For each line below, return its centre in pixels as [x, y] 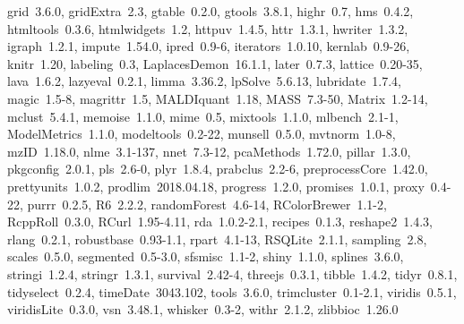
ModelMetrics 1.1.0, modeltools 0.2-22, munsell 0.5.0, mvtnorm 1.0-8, [202, 134]
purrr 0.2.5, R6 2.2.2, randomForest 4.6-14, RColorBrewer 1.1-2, [207, 204]
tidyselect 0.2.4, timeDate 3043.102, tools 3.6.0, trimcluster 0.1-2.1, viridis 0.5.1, [232, 291]
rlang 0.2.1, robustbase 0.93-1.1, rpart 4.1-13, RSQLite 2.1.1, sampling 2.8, [217, 239]
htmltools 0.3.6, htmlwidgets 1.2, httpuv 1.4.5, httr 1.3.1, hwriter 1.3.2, [208, 28]
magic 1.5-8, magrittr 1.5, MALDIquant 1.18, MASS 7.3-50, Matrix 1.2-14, [218, 98]
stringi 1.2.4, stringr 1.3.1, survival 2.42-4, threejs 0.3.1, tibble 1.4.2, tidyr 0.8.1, [232, 273]
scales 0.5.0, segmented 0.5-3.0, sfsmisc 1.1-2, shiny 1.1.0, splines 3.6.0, [206, 256]
